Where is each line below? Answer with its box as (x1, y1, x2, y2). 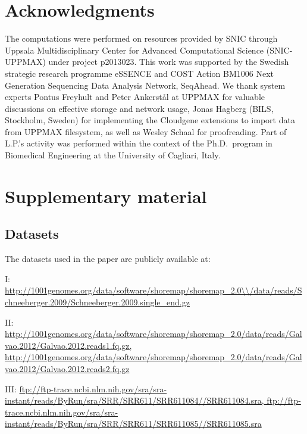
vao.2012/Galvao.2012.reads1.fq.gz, (5, 339, 132, 351)
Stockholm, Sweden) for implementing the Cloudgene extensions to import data (5, 114, 295, 126)
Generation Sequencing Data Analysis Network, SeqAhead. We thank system (5, 79, 286, 91)
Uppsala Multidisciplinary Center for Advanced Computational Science (5, 43, 264, 56)
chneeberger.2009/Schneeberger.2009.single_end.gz (5, 296, 190, 308)
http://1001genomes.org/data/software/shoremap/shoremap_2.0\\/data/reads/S (5, 284, 302, 296)
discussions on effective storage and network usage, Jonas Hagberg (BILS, (5, 102, 274, 114)
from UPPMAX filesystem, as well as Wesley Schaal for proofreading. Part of (5, 125, 287, 138)
